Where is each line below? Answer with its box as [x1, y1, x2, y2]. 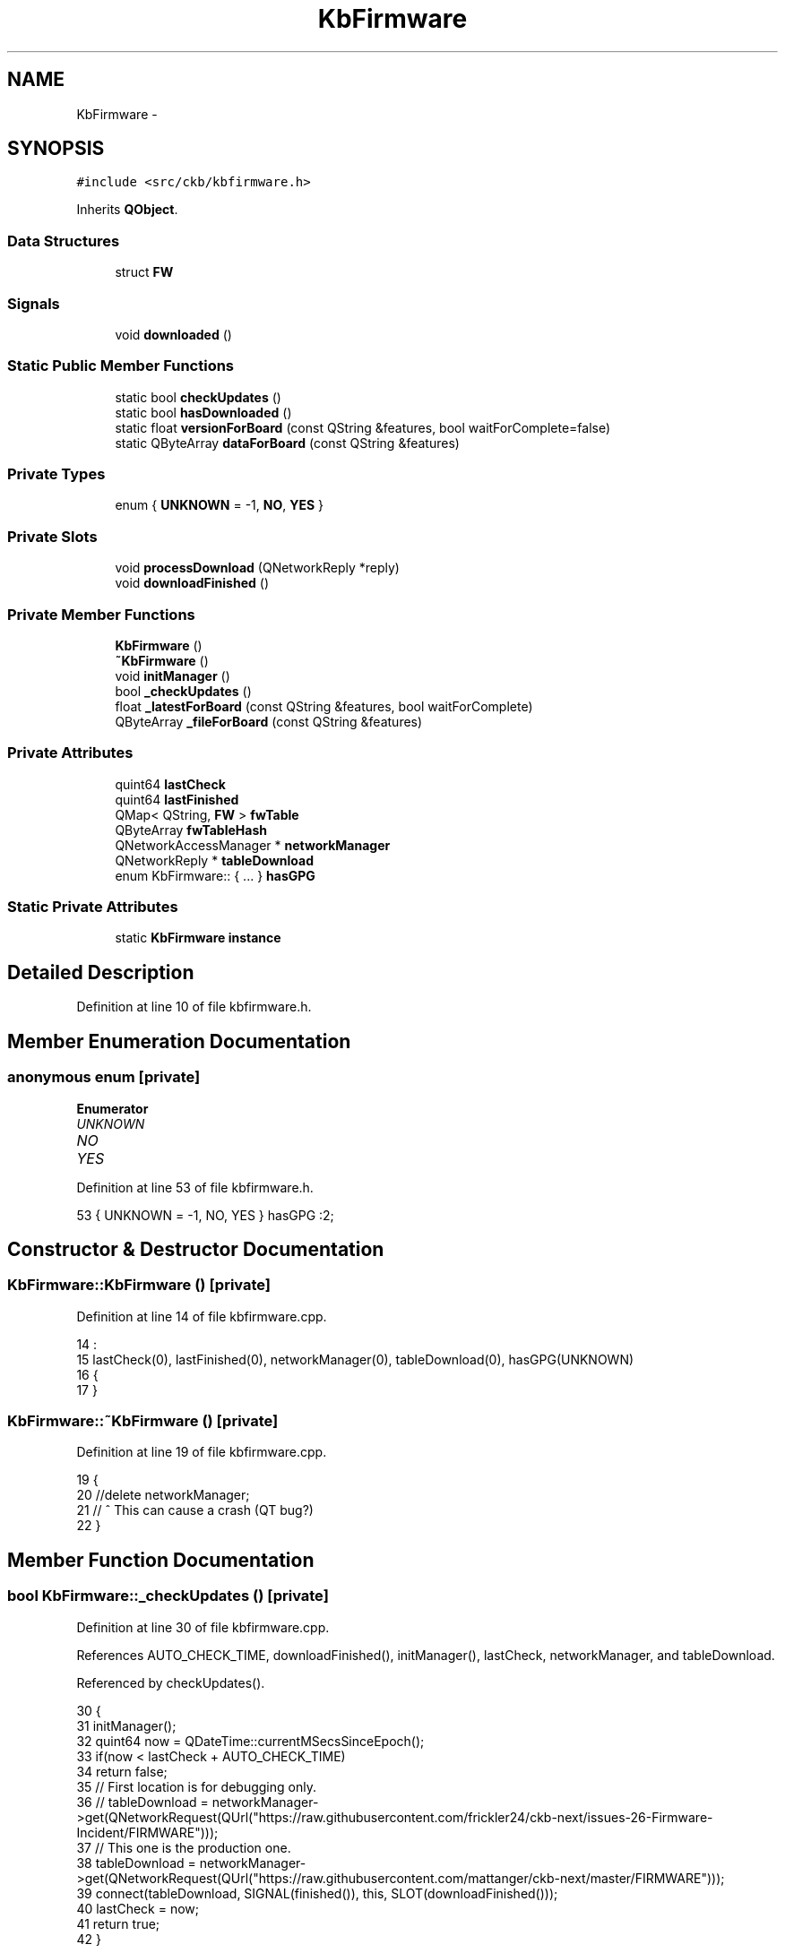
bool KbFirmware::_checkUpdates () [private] [7, 1587, 329, 1605]
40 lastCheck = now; [76, 1900, 200, 1916]
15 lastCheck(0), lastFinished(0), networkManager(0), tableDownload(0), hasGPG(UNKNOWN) [76, 1351, 634, 1367]
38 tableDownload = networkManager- [76, 1854, 306, 1871]
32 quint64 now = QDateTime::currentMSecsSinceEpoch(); [76, 1733, 425, 1749]
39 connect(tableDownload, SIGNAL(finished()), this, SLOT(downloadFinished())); [76, 1885, 558, 1901]
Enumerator [76, 1100, 149, 1116]
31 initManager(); [76, 1717, 177, 1734]
